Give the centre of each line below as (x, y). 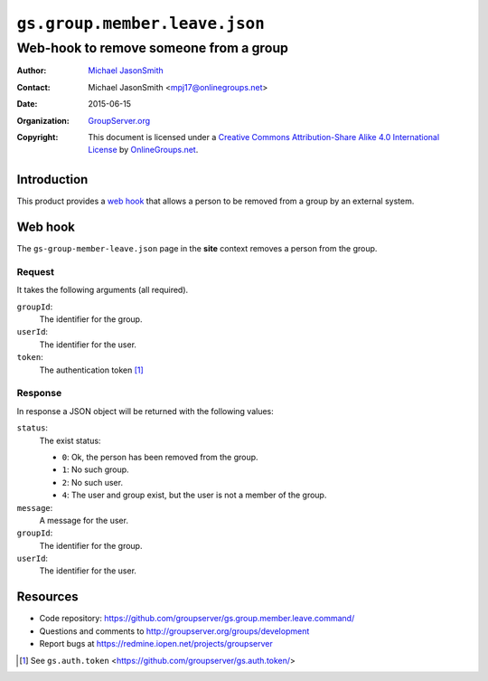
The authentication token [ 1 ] (91, 370)
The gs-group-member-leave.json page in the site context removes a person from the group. (197, 249)
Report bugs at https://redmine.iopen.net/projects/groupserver (156, 644)
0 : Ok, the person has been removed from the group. (160, 457)
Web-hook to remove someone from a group (153, 48)
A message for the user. (84, 520)
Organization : (43, 120)
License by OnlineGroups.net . (143, 150)
